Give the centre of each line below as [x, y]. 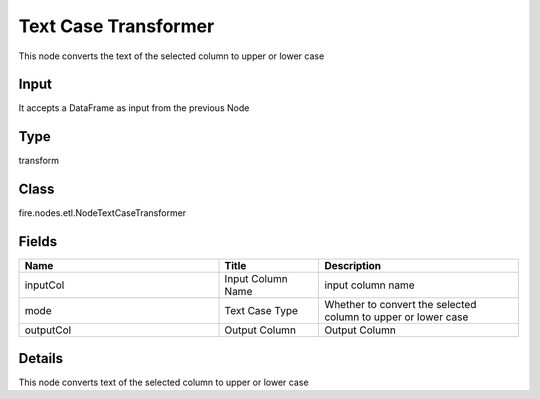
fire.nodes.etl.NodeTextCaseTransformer [102, 213]
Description [353, 266]
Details [41, 358]
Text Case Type [261, 311]
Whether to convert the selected [400, 305]
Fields [38, 241]
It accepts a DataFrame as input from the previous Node [134, 108]
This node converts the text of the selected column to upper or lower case [171, 56]
